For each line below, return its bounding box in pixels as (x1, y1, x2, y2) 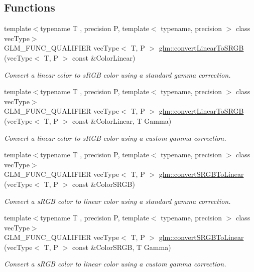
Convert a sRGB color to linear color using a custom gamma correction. (4, 258, 226, 269)
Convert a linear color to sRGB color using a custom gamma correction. (4, 132, 226, 143)
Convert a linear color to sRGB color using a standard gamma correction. (4, 69, 231, 80)
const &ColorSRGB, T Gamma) (72, 241, 171, 252)
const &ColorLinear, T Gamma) (72, 115, 172, 126)
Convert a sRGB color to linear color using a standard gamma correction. (4, 195, 231, 206)
